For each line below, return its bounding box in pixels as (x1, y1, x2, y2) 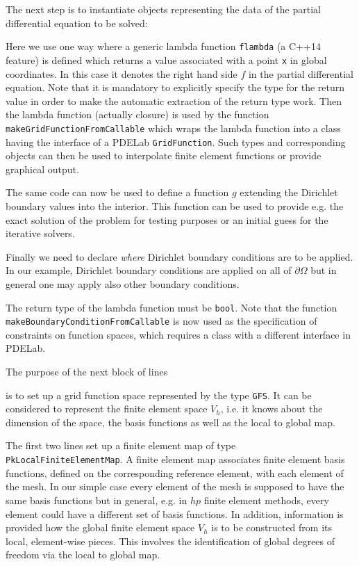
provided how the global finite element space (6, 520, 195, 535)
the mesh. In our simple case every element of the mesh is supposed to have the (6, 479, 344, 494)
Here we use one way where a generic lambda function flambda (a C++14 (6, 39, 321, 54)
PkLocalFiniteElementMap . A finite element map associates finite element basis (6, 452, 345, 467)
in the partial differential (248, 66, 353, 81)
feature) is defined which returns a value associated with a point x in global (6, 52, 327, 67)
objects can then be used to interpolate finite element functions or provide (6, 148, 322, 163)
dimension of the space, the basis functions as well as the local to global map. (6, 414, 335, 429)
